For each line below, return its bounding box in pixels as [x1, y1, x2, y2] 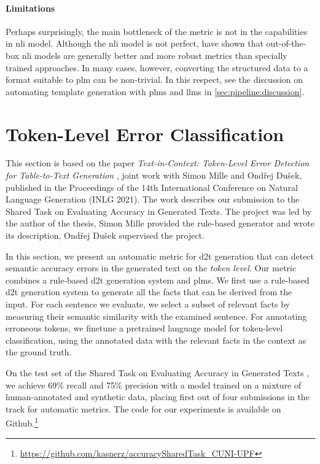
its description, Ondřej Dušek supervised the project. [6, 229, 205, 242]
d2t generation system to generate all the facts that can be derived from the [6, 285, 292, 298]
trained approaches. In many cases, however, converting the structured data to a [6, 61, 308, 74]
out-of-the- [266, 37, 306, 50]
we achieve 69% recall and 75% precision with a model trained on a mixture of [6, 378, 302, 391]
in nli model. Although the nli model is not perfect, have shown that [6, 37, 263, 50]
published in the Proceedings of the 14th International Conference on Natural [6, 180, 298, 193]
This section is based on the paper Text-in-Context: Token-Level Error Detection [6, 157, 310, 169]
